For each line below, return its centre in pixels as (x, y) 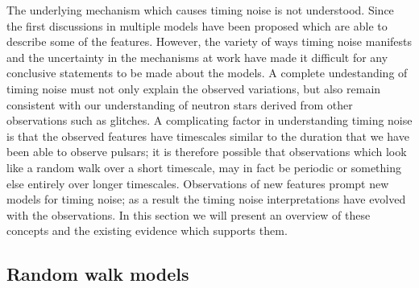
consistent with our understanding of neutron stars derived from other (180, 104)
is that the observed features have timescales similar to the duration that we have (208, 136)
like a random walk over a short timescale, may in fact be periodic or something (204, 167)
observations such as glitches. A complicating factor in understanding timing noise (209, 120)
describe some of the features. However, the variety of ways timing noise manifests (209, 41)
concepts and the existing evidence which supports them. (147, 230)
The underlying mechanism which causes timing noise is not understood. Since (200, 10)
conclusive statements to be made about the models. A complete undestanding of (207, 73)
